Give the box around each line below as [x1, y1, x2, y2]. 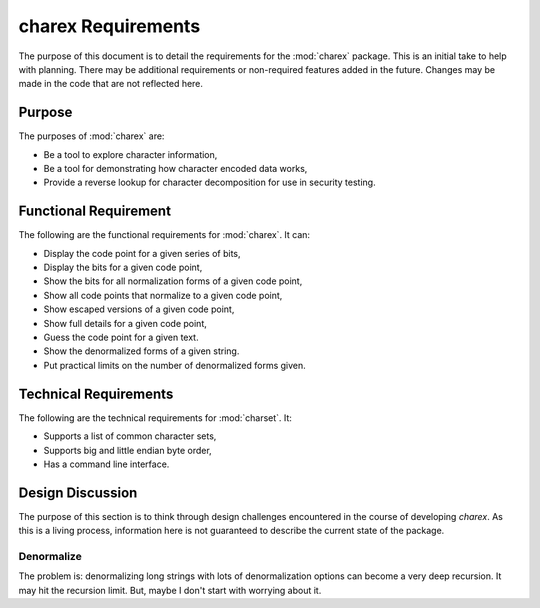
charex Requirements [18, 15, 201, 37]
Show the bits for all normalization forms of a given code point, [43, 275, 303, 287]
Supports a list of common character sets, [43, 430, 217, 442]
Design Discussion [18, 484, 138, 501]
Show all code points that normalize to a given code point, [43, 289, 283, 301]
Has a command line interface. [43, 458, 170, 470]
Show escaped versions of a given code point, [43, 303, 235, 315]
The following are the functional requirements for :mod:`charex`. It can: [18, 229, 310, 241]
